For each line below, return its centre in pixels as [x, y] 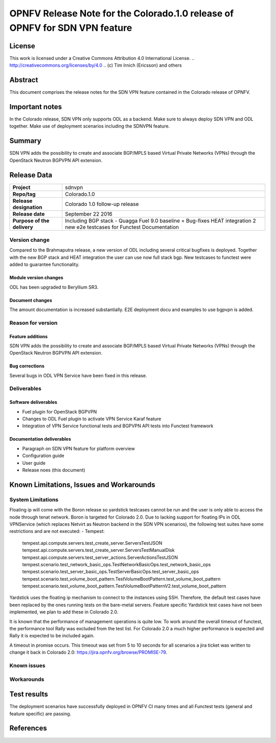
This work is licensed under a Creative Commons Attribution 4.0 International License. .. [102, 58]
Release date [29, 214]
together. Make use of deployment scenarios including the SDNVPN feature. [90, 126]
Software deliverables [33, 402]
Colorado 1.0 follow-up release [102, 204]
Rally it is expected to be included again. [52, 636]
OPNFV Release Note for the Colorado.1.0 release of [122, 13]
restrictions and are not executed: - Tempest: [57, 531]
